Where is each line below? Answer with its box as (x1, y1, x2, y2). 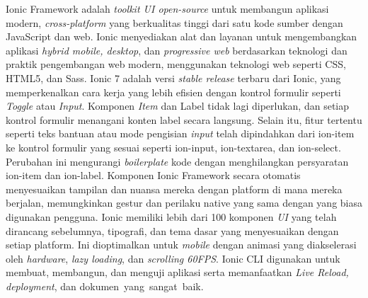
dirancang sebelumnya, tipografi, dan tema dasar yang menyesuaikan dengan (6, 223, 339, 238)
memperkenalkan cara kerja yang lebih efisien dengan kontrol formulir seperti (6, 84, 341, 99)
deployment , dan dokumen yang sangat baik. (6, 278, 204, 293)
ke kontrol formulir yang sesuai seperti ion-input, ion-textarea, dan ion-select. (6, 139, 341, 154)
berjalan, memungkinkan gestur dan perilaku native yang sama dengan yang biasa (6, 195, 363, 210)
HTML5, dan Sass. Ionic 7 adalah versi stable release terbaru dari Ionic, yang (6, 70, 341, 85)
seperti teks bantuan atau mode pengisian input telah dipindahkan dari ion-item (6, 126, 355, 141)
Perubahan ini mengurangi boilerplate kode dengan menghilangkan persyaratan (6, 154, 349, 168)
